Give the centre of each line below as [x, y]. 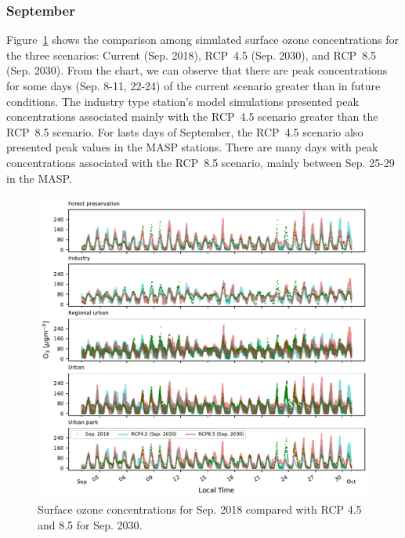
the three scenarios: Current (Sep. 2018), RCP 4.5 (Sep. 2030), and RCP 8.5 [192, 55]
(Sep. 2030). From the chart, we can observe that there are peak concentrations [197, 70]
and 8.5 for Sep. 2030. [90, 525]
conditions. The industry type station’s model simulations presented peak [183, 101]
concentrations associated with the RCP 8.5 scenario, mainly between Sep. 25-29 [201, 162]
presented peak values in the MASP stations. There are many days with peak [192, 147]
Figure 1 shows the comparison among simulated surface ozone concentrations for [202, 40]
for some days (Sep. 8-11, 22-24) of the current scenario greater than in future [193, 85]
